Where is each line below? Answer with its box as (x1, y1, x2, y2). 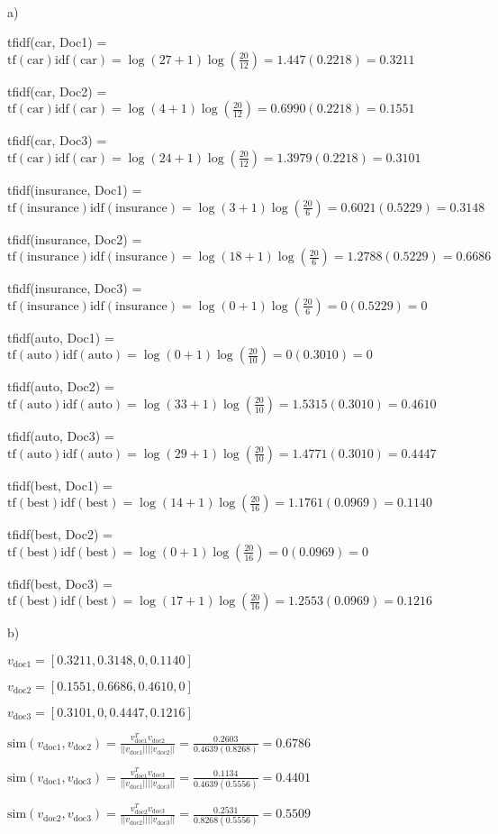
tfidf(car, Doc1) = (7, 32, 107, 51)
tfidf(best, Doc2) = (7, 525, 113, 544)
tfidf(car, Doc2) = (7, 81, 107, 100)
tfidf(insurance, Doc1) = (7, 179, 142, 198)
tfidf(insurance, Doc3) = (7, 279, 142, 298)
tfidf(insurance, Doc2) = (7, 229, 142, 248)
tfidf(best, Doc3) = (7, 573, 113, 592)
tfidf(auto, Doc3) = (7, 426, 114, 444)
